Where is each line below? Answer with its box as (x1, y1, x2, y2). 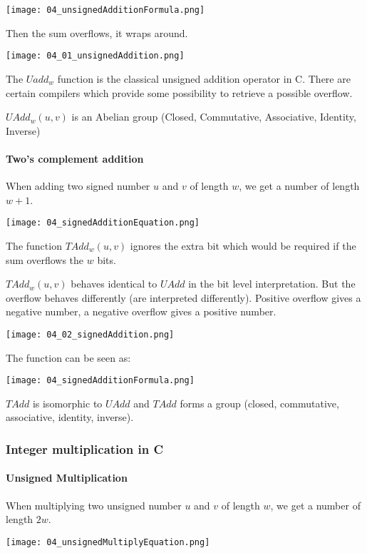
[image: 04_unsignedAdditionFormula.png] (6, 5, 205, 15)
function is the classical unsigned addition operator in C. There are (57, 71, 351, 86)
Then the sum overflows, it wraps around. (6, 25, 188, 40)
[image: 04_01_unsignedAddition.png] (6, 51, 185, 61)
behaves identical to (71, 276, 157, 291)
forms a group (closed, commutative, (180, 395, 339, 410)
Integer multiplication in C (6, 440, 163, 457)
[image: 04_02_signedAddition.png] (6, 329, 175, 340)
